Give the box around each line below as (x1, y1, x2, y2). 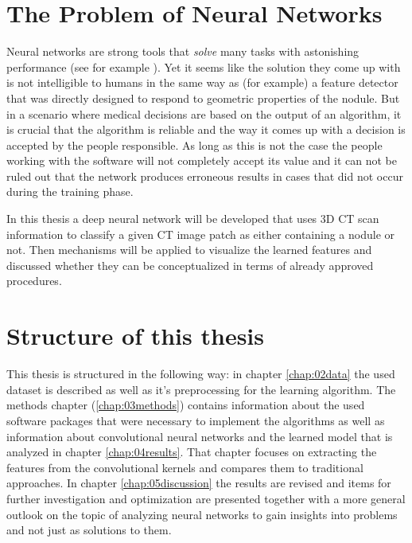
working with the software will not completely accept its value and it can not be (6, 152, 397, 169)
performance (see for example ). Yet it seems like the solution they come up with (6, 58, 401, 75)
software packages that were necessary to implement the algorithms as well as (6, 412, 385, 428)
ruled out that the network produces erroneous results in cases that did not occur (6, 167, 403, 184)
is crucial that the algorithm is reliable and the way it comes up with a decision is (6, 121, 406, 138)
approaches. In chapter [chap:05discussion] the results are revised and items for (6, 475, 391, 491)
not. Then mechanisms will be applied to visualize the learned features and (6, 241, 372, 258)
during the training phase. (6, 183, 134, 200)
